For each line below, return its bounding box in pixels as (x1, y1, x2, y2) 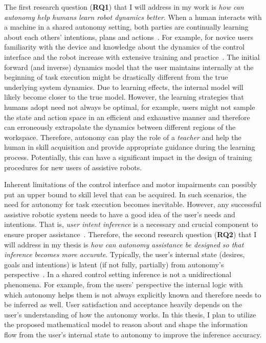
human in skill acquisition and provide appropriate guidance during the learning (4, 142, 255, 152)
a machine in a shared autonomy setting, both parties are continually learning (4, 21, 249, 32)
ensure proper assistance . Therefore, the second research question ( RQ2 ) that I (4, 229, 257, 240)
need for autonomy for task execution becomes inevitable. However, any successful (4, 199, 261, 210)
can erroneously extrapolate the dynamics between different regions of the (4, 122, 236, 132)
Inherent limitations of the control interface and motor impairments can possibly (4, 179, 257, 190)
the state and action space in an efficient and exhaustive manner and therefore (4, 111, 250, 122)
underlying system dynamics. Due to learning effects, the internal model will (4, 81, 243, 92)
